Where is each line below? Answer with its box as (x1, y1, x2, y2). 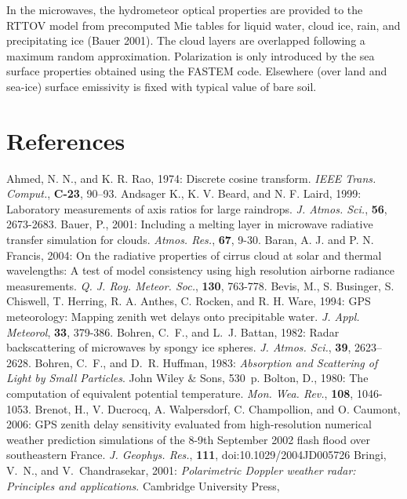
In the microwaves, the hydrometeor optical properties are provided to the (6, 2, 363, 17)
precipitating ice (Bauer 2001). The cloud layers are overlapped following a (6, 32, 365, 49)
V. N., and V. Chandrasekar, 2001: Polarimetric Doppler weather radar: (6, 461, 356, 478)
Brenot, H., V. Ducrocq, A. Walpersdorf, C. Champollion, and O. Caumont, (35, 400, 401, 417)
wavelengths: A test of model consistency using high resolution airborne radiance (6, 262, 394, 279)
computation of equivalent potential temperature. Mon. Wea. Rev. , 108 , (6, 385, 354, 401)
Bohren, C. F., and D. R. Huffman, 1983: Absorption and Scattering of (35, 354, 378, 370)
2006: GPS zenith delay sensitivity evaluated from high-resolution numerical (6, 416, 372, 432)
